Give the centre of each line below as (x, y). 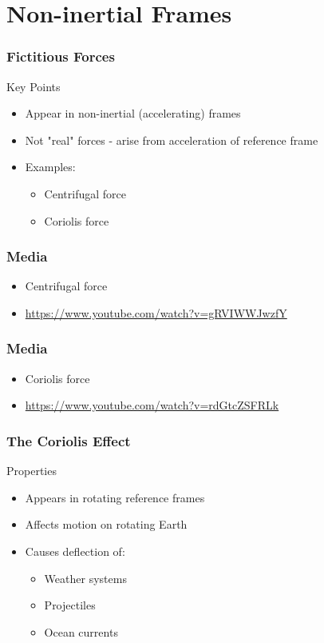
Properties (32, 471)
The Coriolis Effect (69, 440)
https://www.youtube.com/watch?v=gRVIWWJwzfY (156, 312)
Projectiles (70, 605)
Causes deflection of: (75, 551)
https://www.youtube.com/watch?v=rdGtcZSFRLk (152, 405)
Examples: (50, 167)
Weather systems (85, 578)
